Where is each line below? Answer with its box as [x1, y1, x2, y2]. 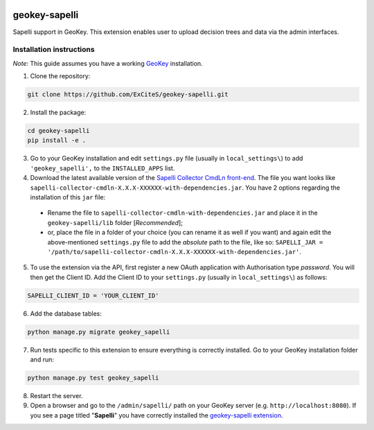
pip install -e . [27, 136, 87, 145]
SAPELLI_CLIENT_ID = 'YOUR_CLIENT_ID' [27, 292, 159, 299]
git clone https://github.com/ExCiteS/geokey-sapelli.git [27, 91, 229, 98]
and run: [30, 355, 55, 364]
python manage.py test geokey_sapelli [27, 374, 159, 382]
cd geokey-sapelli [27, 127, 90, 134]
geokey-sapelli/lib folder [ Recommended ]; [47, 218, 183, 226]
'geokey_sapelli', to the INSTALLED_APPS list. [30, 163, 175, 172]
